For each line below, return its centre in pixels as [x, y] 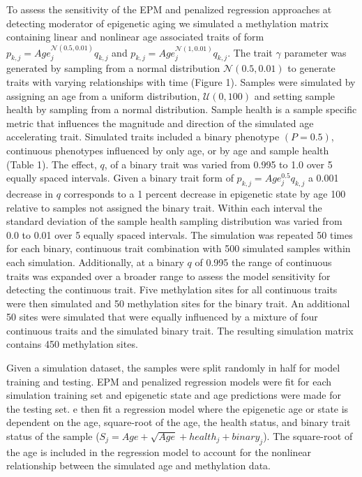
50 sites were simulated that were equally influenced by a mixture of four [162, 317]
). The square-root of [308, 436]
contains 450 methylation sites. [72, 344]
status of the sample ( [53, 436]
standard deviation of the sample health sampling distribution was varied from [174, 221]
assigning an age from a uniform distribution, [103, 95]
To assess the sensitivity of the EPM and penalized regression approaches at [169, 9]
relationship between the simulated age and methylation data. [138, 465]
